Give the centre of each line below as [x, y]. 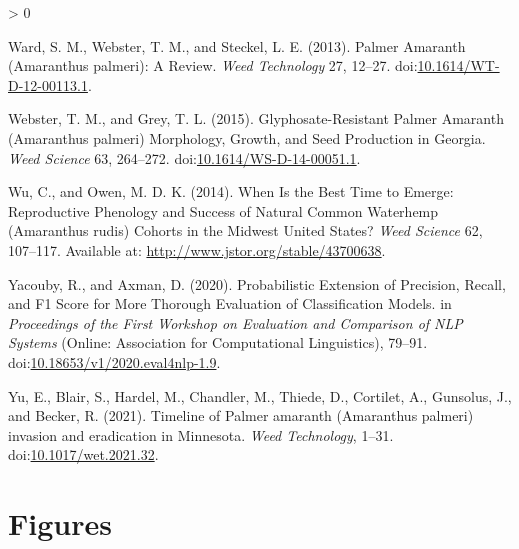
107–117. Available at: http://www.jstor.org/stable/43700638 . [197, 249]
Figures [60, 523]
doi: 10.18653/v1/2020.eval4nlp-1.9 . [114, 361]
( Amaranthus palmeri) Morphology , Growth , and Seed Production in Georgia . [247, 137]
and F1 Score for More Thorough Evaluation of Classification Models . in [230, 303]
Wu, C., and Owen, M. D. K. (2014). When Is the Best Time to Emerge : [231, 191]
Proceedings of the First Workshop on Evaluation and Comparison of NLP [235, 322]
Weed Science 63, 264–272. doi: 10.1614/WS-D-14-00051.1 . [184, 157]
